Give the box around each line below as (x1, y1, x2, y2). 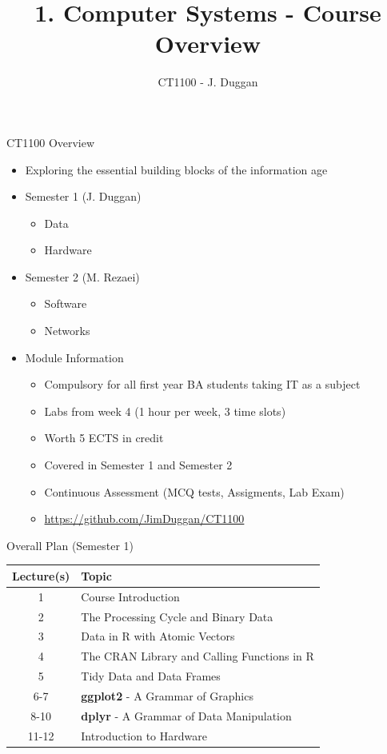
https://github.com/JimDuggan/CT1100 (44, 510, 245, 527)
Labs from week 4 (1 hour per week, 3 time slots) (44, 402, 286, 419)
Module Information (25, 349, 124, 365)
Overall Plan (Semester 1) (6, 537, 134, 553)
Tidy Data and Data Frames (81, 668, 221, 684)
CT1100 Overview (6, 134, 95, 150)
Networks (44, 322, 90, 339)
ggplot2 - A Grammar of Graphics (81, 687, 253, 704)
